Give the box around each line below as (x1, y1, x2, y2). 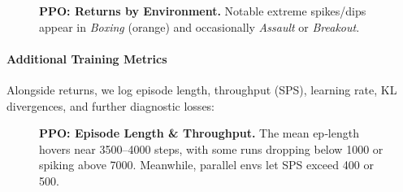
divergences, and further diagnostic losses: (6, 97, 215, 114)
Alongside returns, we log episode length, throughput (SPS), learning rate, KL (6, 81, 397, 98)
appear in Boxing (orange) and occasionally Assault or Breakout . (39, 18, 360, 35)
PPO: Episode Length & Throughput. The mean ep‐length (39, 124, 359, 142)
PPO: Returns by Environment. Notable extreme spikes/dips (39, 2, 366, 19)
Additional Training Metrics (6, 50, 167, 67)
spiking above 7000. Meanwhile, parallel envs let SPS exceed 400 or (39, 156, 374, 173)
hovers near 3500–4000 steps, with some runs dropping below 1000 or (39, 140, 383, 157)
